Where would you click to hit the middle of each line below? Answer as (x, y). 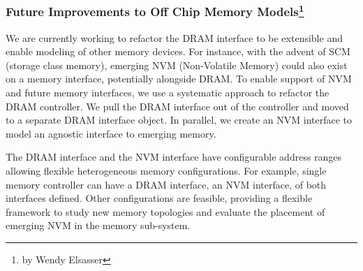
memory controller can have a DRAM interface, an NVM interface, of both (166, 184)
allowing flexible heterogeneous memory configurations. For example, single (166, 171)
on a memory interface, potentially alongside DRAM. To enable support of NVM (179, 79)
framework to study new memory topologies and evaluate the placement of (165, 211)
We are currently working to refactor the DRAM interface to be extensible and (174, 37)
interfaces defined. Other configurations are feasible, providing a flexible (159, 198)
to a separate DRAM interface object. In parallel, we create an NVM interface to (179, 120)
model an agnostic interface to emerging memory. (111, 133)
